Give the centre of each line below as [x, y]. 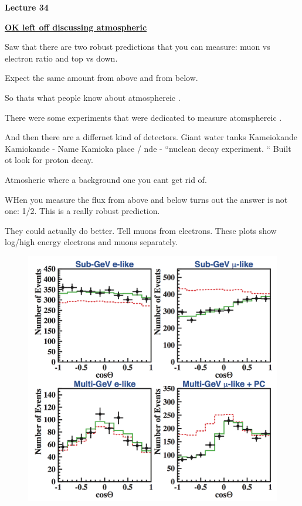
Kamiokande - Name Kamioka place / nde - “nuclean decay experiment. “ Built [148, 148]
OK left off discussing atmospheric [76, 27]
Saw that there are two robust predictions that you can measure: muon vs [138, 47]
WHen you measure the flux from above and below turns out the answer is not [146, 199]
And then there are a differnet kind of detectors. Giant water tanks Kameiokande [151, 137]
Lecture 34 [27, 7]
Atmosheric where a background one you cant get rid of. [106, 179]
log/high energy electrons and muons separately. [91, 242]
